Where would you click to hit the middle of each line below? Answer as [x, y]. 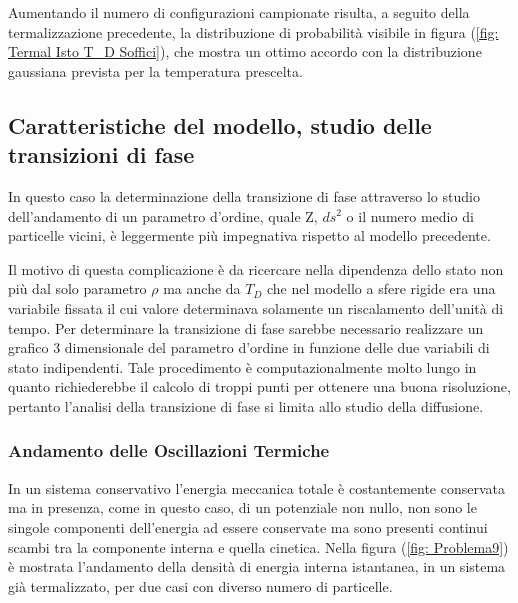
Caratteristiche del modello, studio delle [220, 124]
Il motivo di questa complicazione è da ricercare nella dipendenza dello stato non [256, 268]
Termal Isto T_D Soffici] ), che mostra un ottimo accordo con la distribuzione [245, 51]
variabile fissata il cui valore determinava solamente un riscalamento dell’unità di [256, 307]
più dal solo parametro [77, 288]
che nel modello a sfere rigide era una [381, 288]
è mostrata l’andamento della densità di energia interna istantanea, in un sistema [257, 566]
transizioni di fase [101, 154]
